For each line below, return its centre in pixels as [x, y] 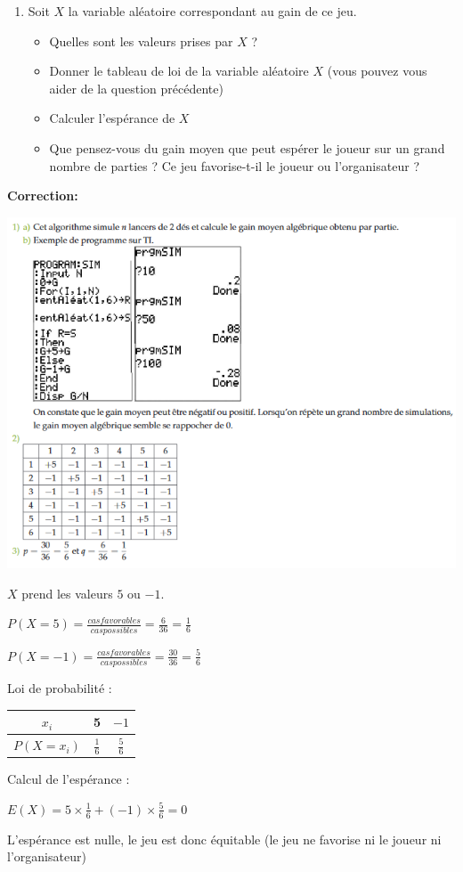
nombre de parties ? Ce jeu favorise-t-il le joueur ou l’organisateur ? [234, 165]
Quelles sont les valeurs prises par [141, 41]
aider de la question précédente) [136, 88]
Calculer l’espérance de [112, 118]
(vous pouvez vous [377, 71]
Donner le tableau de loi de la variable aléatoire [179, 71]
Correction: [43, 196]
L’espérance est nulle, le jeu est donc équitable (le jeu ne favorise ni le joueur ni [224, 839]
